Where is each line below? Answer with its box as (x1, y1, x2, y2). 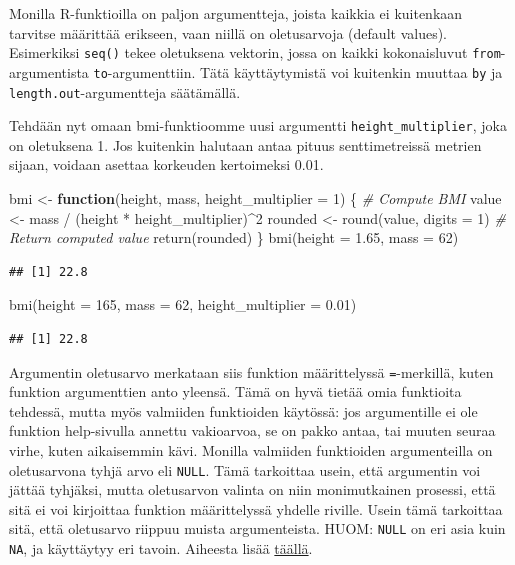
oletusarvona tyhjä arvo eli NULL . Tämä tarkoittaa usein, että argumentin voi (9, 459, 481, 480)
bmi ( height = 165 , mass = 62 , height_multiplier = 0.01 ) (9, 294, 357, 315)
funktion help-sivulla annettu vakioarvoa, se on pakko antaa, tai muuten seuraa (9, 420, 496, 441)
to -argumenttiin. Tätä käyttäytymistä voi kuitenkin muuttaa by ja (93, 61, 503, 82)
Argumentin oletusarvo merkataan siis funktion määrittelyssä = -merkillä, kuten (9, 361, 494, 382)
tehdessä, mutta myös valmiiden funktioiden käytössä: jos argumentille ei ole (9, 400, 478, 421)
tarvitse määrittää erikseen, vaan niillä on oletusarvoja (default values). (9, 22, 447, 43)
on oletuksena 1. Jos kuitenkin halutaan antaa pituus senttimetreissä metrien (9, 134, 482, 155)
